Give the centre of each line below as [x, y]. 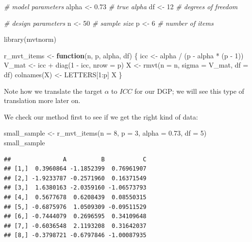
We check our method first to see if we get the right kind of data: [101, 116]
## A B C [75, 159]
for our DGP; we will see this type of [189, 91]
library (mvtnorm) [30, 39]
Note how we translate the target [53, 91]
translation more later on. [42, 100]
